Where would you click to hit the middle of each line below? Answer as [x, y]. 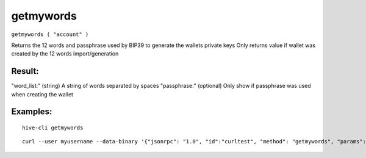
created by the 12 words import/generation [65, 54]
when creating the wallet [42, 94]
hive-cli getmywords [53, 128]
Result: [25, 71]
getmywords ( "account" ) [50, 34]
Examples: [32, 112]
